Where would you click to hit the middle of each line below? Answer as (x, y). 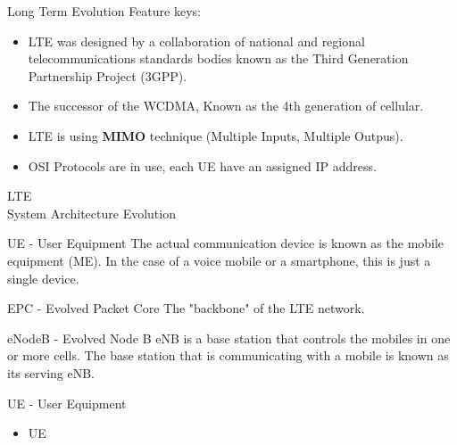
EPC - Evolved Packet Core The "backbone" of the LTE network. (186, 308)
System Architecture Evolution (91, 213)
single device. (43, 278)
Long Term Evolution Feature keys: (104, 11)
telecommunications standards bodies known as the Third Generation (218, 58)
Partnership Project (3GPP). (108, 75)
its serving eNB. (51, 372)
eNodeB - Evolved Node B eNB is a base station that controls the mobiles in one (229, 338)
